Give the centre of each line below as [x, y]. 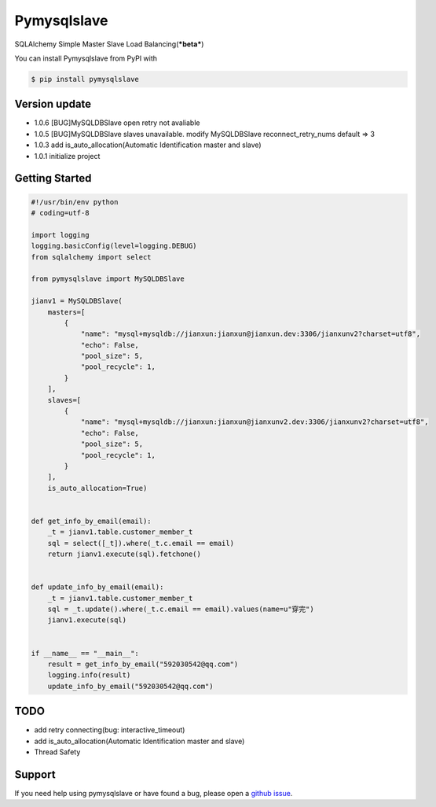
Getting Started [53, 178]
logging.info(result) [89, 675]
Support [35, 774]
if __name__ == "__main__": [85, 653]
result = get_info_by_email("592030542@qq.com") [143, 664]
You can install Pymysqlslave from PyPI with [86, 58]
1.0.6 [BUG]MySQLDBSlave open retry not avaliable [117, 123]
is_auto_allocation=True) [97, 488]
